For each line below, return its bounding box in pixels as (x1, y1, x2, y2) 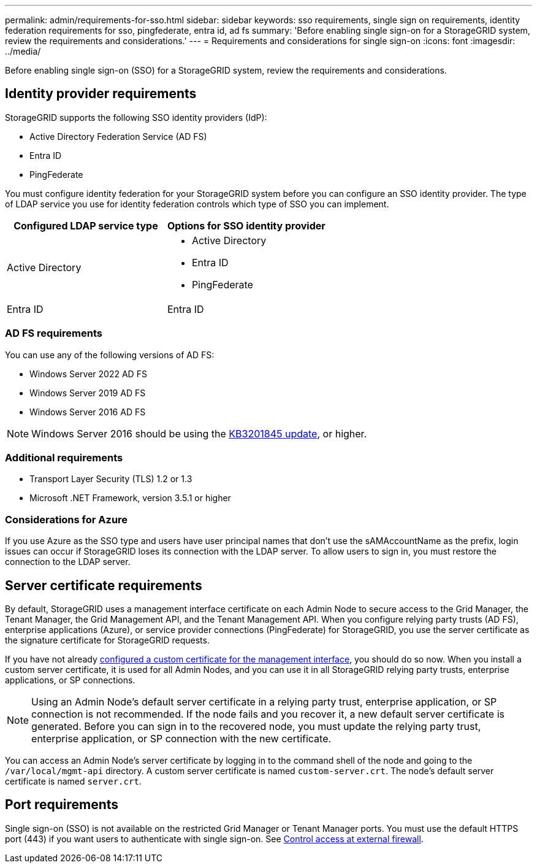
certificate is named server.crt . (5, 775, 142, 786)
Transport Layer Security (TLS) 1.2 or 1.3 (29, 474, 192, 485)
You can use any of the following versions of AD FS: (5, 349, 215, 360)
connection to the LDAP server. (5, 556, 131, 567)
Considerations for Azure (5, 513, 128, 526)
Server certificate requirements (5, 577, 202, 593)
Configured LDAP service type (13, 219, 158, 232)
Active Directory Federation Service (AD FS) (29, 131, 207, 142)
